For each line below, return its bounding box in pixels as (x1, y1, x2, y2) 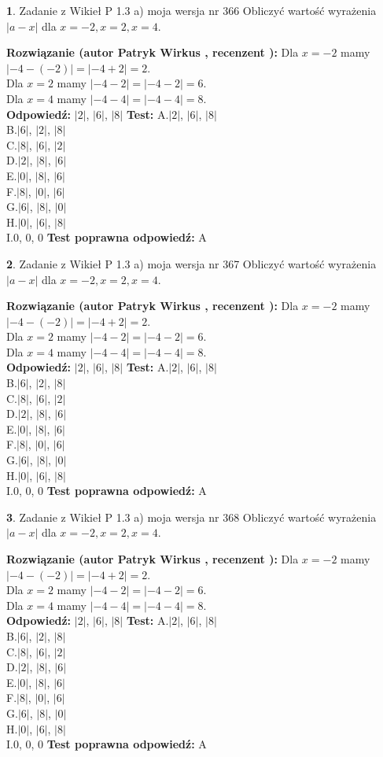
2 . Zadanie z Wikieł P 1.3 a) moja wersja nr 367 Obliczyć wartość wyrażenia (6, 255, 377, 271)
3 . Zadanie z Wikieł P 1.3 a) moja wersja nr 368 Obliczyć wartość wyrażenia (6, 508, 377, 525)
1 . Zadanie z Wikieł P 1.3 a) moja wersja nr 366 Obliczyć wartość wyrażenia (6, 2, 377, 18)
